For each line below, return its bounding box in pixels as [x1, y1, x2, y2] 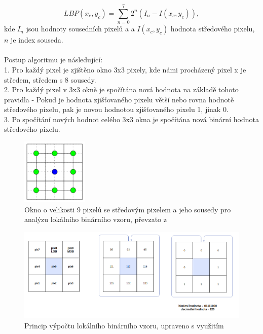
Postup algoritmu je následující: [4, 54, 103, 65]
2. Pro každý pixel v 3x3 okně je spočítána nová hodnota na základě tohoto [4, 84, 239, 95]
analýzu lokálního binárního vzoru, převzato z [24, 214, 167, 225]
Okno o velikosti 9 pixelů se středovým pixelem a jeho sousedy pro [24, 204, 231, 214]
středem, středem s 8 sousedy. [4, 74, 96, 85]
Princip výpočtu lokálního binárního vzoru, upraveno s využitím [24, 320, 224, 330]
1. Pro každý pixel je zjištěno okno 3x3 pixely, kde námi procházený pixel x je [4, 64, 246, 75]
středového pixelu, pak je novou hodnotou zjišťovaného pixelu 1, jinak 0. [4, 104, 229, 115]
